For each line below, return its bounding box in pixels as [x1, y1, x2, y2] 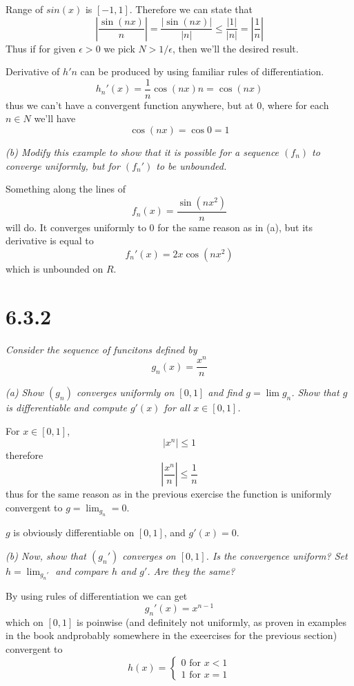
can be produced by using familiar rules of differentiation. [80, 64, 324, 79]
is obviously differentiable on [13, 525, 135, 540]
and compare [55, 563, 108, 578]
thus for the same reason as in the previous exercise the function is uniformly [6, 487, 332, 501]
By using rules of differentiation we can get [6, 589, 188, 603]
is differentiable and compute [6, 400, 127, 415]
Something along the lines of [6, 182, 126, 196]
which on [6, 614, 43, 629]
